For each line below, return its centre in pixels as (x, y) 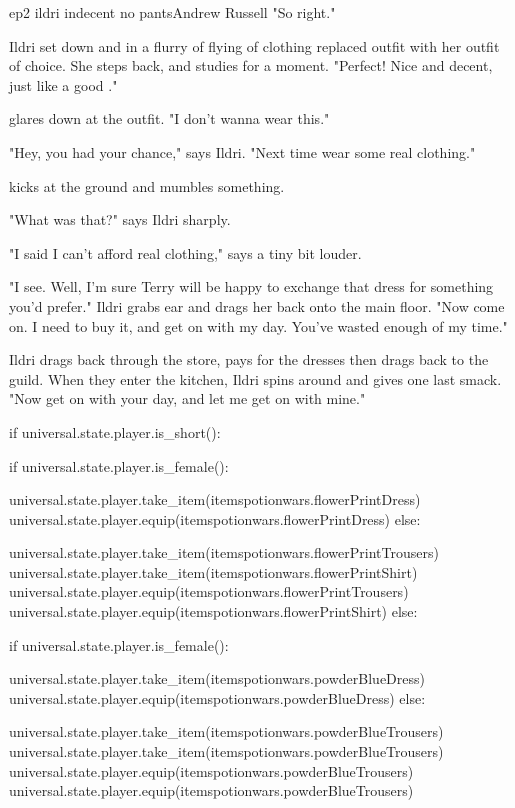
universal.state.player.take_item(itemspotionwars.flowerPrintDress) (215, 499)
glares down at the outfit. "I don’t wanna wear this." (169, 118)
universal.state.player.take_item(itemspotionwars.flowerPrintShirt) (213, 571)
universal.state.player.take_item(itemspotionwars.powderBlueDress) (217, 678)
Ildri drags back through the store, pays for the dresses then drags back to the (249, 359)
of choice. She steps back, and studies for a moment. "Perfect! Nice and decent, (251, 65)
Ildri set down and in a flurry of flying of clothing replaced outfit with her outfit (254, 45)
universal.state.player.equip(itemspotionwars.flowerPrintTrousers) (209, 591)
